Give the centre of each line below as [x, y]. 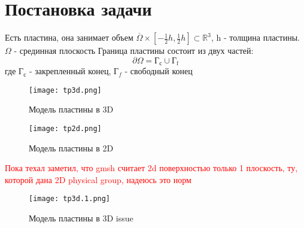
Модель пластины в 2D [71, 148]
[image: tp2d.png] [65, 129]
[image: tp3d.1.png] [70, 199]
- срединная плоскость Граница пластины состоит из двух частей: [134, 51]
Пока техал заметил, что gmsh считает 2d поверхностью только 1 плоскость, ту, [151, 168]
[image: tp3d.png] [65, 90]
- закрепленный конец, [70, 71]
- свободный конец [159, 71]
